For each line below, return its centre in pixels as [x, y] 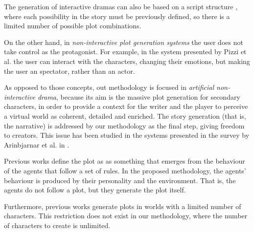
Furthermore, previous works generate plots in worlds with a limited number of [123, 206]
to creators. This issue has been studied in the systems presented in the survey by [127, 135]
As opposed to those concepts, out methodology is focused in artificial [109, 87]
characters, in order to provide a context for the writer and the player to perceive [126, 106]
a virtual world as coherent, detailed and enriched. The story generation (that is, [125, 116]
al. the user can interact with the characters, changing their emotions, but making [127, 61]
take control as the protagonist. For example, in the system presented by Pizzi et [125, 52]
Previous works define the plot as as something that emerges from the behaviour [125, 161]
